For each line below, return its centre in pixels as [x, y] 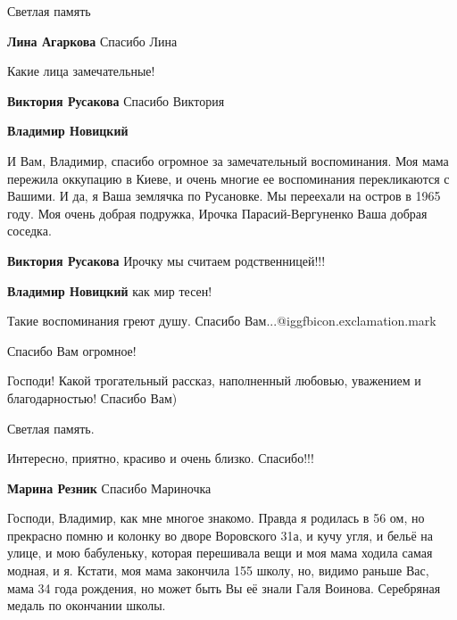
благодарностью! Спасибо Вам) [92, 397]
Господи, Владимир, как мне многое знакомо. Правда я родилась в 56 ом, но [216, 518]
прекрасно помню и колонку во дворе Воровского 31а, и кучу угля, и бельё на [220, 535]
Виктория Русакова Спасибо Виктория [116, 100]
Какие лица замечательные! [81, 71]
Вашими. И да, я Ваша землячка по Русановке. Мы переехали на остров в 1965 [224, 196]
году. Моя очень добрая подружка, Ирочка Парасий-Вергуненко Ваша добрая [217, 213]
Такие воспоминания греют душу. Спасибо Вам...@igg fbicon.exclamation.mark [222, 321]
